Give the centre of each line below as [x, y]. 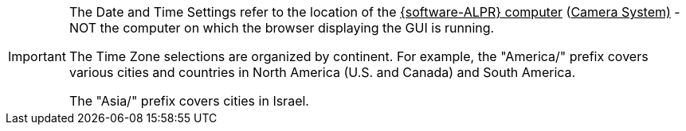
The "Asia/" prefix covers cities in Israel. [189, 101]
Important [37, 56]
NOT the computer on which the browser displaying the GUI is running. [282, 28]
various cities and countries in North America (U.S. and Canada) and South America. [322, 72]
